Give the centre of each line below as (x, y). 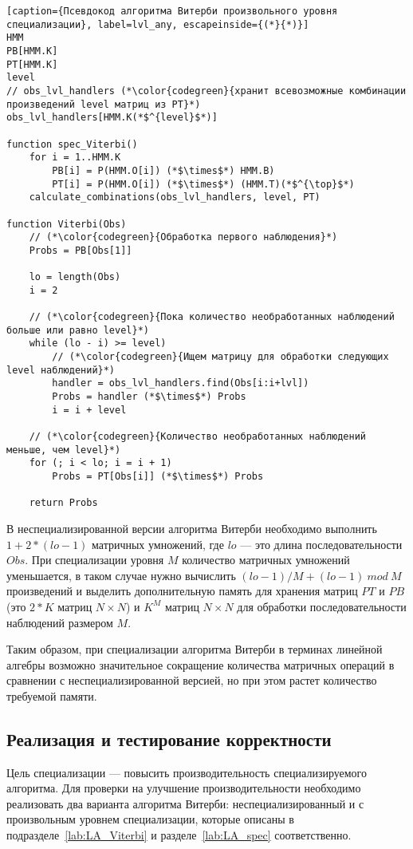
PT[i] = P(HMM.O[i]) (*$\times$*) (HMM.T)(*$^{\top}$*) (203, 184)
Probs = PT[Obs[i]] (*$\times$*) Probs (158, 476)
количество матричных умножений (266, 560)
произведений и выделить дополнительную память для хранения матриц (182, 591)
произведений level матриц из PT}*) (104, 104)
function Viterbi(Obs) (67, 224)
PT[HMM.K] (32, 64)
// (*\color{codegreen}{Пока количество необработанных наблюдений (212, 317)
